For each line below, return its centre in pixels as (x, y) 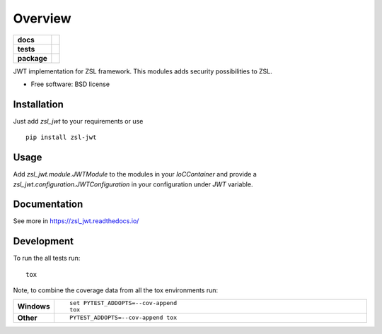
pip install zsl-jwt (61, 137)
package (32, 58)
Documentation (48, 204)
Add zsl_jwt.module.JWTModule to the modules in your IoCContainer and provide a (135, 174)
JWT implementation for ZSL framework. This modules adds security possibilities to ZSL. (143, 71)
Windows (34, 306)
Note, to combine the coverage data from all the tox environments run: (116, 290)
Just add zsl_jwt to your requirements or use (78, 121)
